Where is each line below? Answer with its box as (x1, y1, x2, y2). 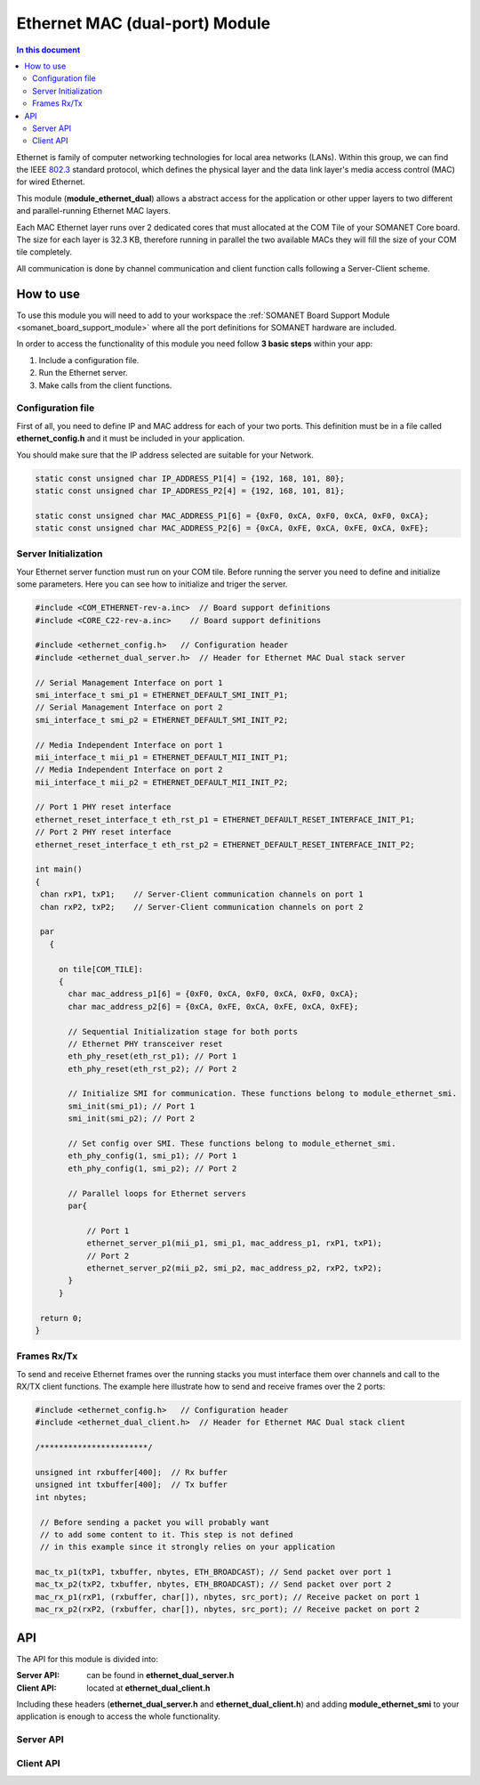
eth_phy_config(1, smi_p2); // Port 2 (68, 1163, 237, 1173)
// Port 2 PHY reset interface (35, 827, 172, 837)
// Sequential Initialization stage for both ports (68, 1026, 298, 1036)
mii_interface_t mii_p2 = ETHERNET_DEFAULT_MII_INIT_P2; (35, 777, 289, 787)
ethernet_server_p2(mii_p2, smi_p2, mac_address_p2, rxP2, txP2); (86, 1262, 382, 1273)
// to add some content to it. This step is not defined (40, 1529, 293, 1539)
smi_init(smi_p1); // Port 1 (68, 1100, 196, 1111)
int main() (35, 864, 83, 874)
